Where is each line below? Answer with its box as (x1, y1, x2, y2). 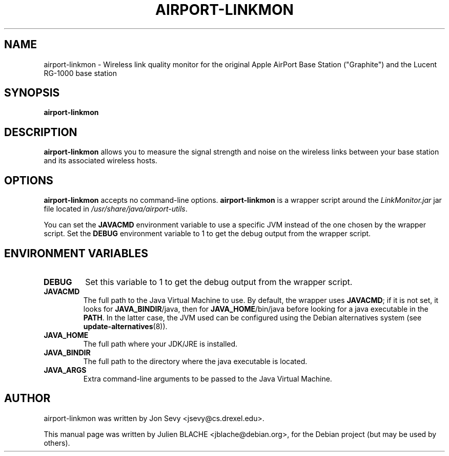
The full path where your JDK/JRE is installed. (83, 339, 238, 348)
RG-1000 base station (44, 68, 117, 78)
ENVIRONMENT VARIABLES (4, 246, 148, 260)
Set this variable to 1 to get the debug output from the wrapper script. (85, 276, 353, 287)
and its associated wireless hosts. (44, 156, 157, 165)
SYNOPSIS (4, 86, 60, 100)
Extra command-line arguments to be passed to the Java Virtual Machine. (83, 374, 332, 383)
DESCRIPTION (4, 125, 77, 139)
